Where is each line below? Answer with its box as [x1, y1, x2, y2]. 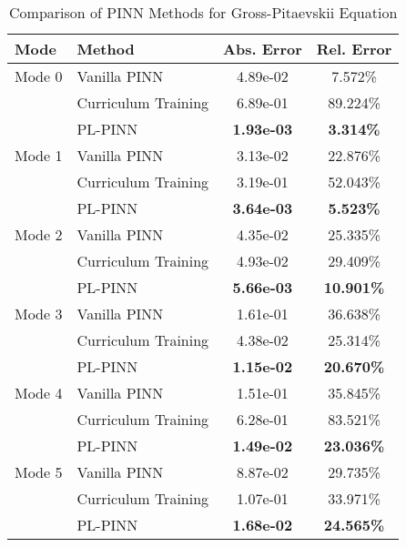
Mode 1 [15, 145, 63, 166]
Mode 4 [15, 382, 63, 403]
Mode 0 [15, 66, 63, 86]
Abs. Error [223, 38, 302, 59]
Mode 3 [15, 303, 63, 324]
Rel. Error [316, 38, 392, 59]
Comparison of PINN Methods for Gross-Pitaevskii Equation [9, 2, 398, 23]
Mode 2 [15, 224, 63, 245]
